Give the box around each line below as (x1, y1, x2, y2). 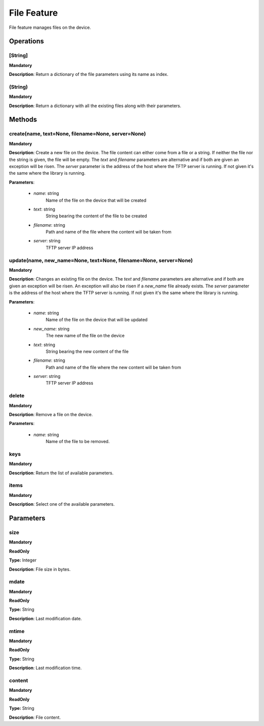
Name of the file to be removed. (45, 439, 110, 445)
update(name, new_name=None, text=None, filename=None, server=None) (9, 257, 193, 264)
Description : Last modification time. (9, 665, 82, 671)
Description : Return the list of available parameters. (9, 470, 114, 476)
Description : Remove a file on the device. (9, 412, 93, 417)
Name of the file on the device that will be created (45, 197, 147, 203)
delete (9, 392, 24, 399)
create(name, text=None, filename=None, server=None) (9, 130, 146, 137)
